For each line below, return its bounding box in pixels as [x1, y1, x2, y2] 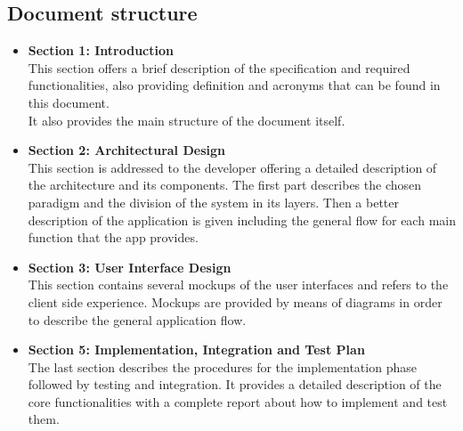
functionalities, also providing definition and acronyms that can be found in [28, 76, 441, 94]
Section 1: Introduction [28, 41, 174, 60]
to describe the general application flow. [28, 310, 247, 329]
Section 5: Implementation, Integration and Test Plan [28, 340, 365, 359]
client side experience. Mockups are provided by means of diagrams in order [28, 292, 443, 311]
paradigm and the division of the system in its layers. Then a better [28, 192, 400, 211]
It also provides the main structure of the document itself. [28, 110, 345, 129]
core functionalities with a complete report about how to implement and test [28, 392, 448, 411]
